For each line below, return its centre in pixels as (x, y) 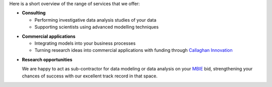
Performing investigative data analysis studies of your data (95, 20)
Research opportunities (47, 59)
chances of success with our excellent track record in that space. (90, 76)
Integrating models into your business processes (85, 43)
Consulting (34, 13)
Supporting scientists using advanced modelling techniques (96, 27)
